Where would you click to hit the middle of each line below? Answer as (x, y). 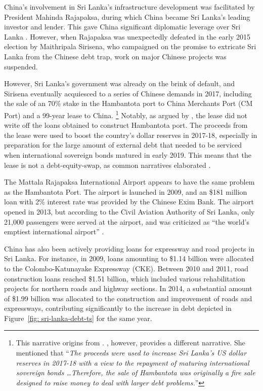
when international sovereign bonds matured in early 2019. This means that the (128, 154)
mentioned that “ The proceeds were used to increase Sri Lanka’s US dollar (131, 353)
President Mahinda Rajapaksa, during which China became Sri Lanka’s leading (127, 16)
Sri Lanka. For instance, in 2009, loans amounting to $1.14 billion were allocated (129, 258)
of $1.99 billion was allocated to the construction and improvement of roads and (128, 298)
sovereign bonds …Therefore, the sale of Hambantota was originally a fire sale (136, 372)
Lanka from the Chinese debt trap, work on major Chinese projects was (115, 56)
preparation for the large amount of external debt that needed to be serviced (123, 145)
